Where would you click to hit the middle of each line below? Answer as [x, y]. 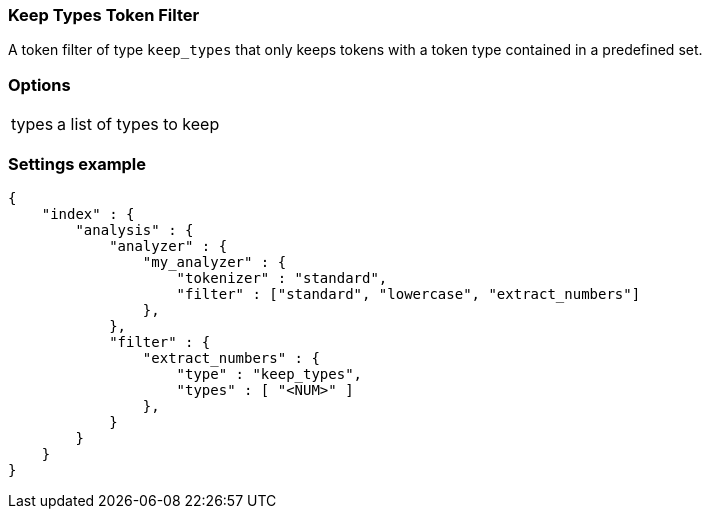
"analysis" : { [134, 229]
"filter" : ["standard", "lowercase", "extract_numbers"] [408, 293]
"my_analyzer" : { [214, 261]
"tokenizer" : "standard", [282, 277]
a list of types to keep [138, 124]
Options [39, 84]
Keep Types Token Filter [104, 15]
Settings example [77, 163]
